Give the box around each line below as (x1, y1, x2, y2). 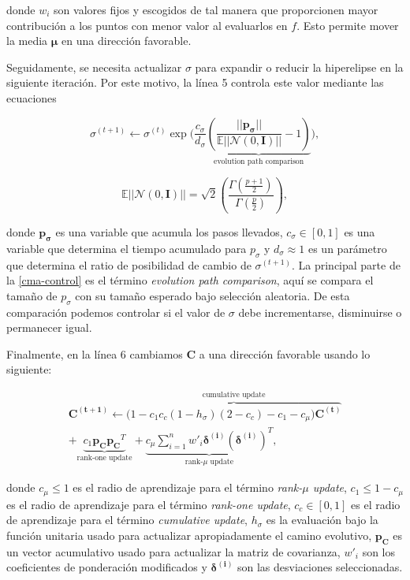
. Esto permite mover (296, 17, 399, 33)
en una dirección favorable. (61, 32, 192, 49)
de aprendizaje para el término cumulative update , (6, 511, 248, 528)
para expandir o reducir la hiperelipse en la (195, 58, 404, 75)
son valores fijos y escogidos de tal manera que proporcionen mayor (54, 2, 378, 17)
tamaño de (6, 287, 58, 303)
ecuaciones (6, 89, 57, 106)
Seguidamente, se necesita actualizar (6, 58, 182, 75)
